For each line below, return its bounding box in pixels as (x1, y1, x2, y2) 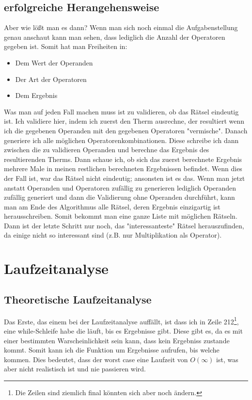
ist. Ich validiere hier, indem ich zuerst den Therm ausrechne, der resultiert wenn (4, 116, 245, 126)
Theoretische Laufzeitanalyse (4, 291, 152, 306)
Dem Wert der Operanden (15, 57, 93, 67)
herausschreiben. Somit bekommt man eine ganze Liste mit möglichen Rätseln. (4, 211, 237, 221)
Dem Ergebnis (15, 90, 58, 100)
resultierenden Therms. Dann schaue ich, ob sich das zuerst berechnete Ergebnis (4, 154, 242, 164)
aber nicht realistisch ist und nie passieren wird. (4, 364, 146, 374)
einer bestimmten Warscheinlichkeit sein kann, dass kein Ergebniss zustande (4, 335, 230, 345)
